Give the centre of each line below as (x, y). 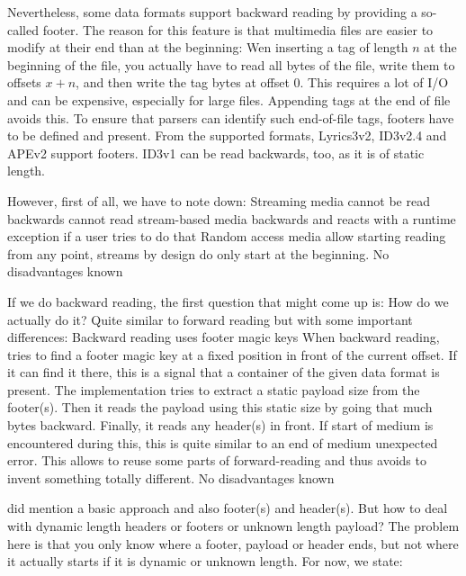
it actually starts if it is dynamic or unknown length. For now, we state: (205, 561)
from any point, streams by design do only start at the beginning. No (198, 253)
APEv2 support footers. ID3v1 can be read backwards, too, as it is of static (216, 153)
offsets (24, 82)
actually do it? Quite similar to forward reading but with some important (210, 319)
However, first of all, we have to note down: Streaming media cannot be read (219, 200)
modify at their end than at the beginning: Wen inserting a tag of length (208, 47)
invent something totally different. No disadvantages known (171, 477)
